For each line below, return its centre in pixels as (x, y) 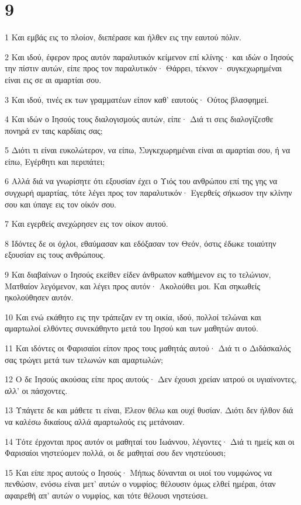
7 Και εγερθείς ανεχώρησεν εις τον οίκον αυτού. (87, 224)
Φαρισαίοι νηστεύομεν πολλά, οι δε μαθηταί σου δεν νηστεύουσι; (115, 453)
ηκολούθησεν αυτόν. (39, 297)
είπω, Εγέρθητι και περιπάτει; (55, 161)
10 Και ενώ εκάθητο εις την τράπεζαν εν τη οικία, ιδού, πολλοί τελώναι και (133, 317)
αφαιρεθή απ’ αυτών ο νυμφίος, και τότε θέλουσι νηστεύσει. (106, 495)
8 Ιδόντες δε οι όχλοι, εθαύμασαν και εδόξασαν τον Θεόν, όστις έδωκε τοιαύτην (141, 243)
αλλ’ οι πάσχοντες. (36, 390)
